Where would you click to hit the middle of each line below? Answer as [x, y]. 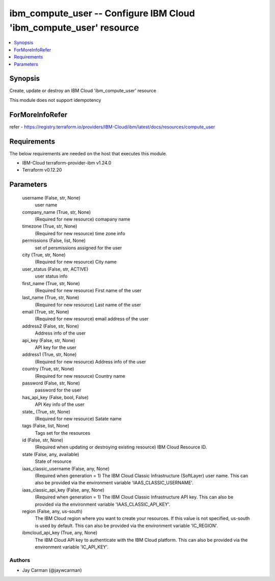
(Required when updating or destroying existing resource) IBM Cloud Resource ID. [121, 447]
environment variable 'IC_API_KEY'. [72, 547]
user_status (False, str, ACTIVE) [55, 269]
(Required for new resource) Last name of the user [88, 305]
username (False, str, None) [51, 198]
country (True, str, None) [48, 369]
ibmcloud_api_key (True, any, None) [60, 533]
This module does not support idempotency [55, 100]
